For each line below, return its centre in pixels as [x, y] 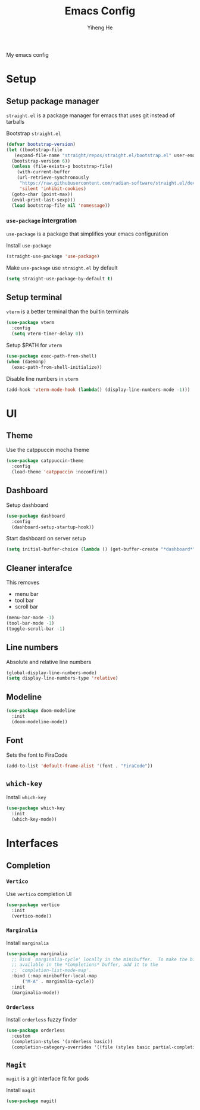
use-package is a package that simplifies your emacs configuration [87, 234]
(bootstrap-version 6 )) [41, 161]
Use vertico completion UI [39, 894]
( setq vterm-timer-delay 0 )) [48, 334]
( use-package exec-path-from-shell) [51, 356]
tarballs [15, 121]
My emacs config [27, 54]
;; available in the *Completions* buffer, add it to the [85, 965]
